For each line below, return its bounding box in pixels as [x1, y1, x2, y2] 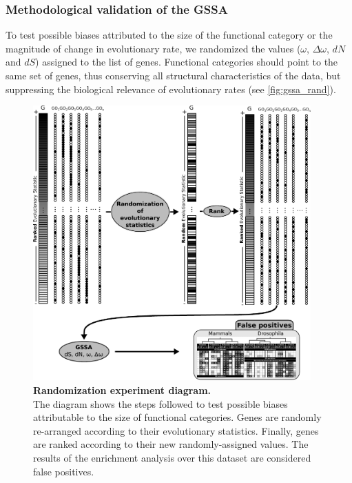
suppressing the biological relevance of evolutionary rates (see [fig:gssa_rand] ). [6, 81, 336, 96]
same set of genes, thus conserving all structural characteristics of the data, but [6, 68, 341, 82]
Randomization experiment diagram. [33, 383, 211, 397]
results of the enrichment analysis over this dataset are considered [33, 451, 311, 465]
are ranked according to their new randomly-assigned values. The [33, 437, 309, 451]
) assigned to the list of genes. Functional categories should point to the [35, 55, 338, 69]
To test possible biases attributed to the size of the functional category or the [6, 28, 333, 42]
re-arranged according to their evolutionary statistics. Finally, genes [33, 423, 319, 437]
